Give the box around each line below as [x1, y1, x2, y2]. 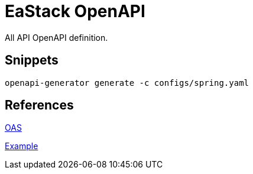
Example [5, 141, 38, 152]
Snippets [5, 53, 59, 68]
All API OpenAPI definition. [5, 32, 108, 43]
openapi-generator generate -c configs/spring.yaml [5, 78, 249, 88]
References [5, 98, 74, 113]
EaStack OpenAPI [5, 1, 145, 21]
